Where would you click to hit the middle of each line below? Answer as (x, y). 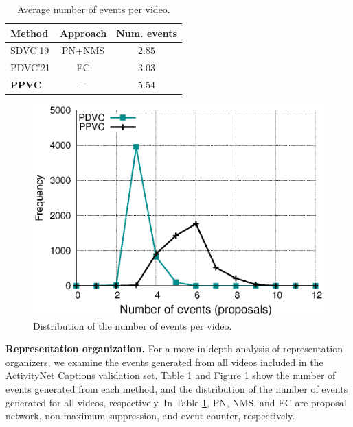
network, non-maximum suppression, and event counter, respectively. (150, 416)
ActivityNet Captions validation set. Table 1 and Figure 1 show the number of (171, 375)
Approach (83, 33)
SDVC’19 (30, 50)
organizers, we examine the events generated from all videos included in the (164, 362)
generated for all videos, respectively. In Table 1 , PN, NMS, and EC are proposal (176, 402)
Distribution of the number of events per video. (133, 325)
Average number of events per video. (94, 9)
